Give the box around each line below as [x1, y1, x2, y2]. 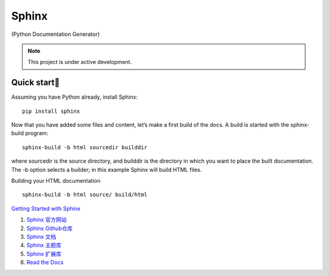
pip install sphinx [22, 107, 80, 115]
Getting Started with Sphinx [11, 205, 80, 212]
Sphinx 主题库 [26, 241, 62, 249]
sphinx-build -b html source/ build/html [22, 191, 147, 198]
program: [25, 130, 49, 137]
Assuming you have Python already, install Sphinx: [11, 93, 138, 101]
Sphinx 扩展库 [26, 250, 62, 257]
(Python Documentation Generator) [11, 30, 100, 38]
